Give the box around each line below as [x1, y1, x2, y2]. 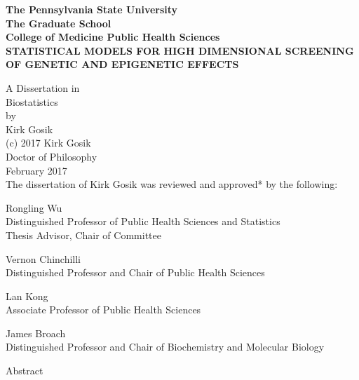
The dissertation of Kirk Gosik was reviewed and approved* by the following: [6, 177, 338, 191]
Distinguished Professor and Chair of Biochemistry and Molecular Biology [6, 339, 325, 354]
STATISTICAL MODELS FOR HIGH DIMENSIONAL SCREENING [6, 43, 354, 57]
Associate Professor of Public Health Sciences [6, 302, 201, 317]
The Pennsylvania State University [6, 2, 178, 16]
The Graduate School [6, 15, 111, 30]
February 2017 [6, 163, 67, 177]
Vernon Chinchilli [6, 251, 81, 266]
